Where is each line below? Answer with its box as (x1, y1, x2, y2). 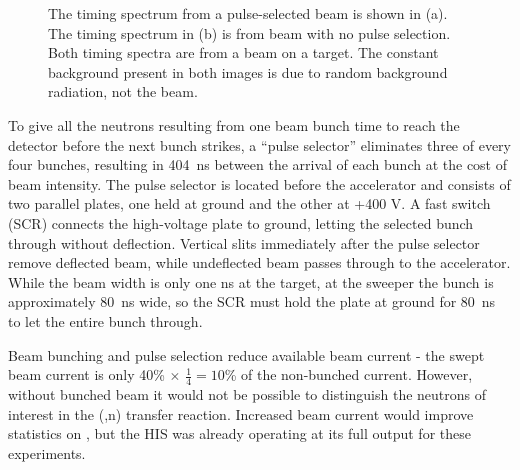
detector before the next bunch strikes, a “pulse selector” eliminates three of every (8, 134, 512, 155)
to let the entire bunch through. (8, 310, 203, 331)
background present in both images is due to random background (48, 61, 448, 82)
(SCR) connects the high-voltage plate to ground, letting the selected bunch (8, 212, 474, 233)
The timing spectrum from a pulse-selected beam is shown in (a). (48, 3, 448, 23)
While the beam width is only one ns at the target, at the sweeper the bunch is (8, 271, 494, 292)
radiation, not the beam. (48, 81, 198, 102)
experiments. (8, 442, 86, 463)
